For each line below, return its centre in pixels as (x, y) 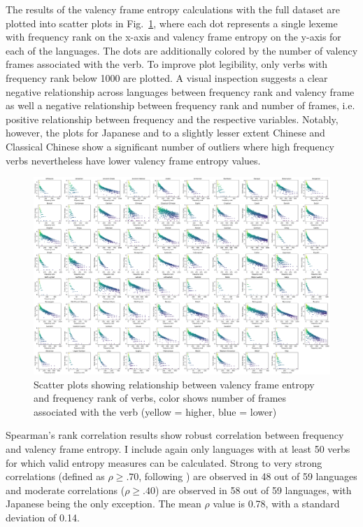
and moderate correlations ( (65, 490)
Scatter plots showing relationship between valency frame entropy (174, 384)
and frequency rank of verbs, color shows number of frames (160, 398)
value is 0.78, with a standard (276, 504)
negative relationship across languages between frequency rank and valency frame (180, 91)
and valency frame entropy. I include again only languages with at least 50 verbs (178, 449)
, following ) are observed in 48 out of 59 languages (248, 476)
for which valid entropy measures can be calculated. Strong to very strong (164, 462)
